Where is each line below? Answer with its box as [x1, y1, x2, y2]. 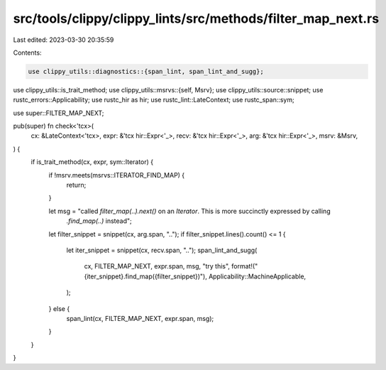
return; [66, 181, 87, 190]
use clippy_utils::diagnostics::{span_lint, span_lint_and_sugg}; [28, 67, 264, 75]
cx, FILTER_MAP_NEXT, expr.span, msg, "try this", [84, 262, 231, 271]
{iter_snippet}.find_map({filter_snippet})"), [84, 272, 207, 281]
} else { [48, 304, 70, 312]
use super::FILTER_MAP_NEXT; [13, 109, 104, 117]
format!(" [231, 262, 258, 271]
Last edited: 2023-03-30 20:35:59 [13, 36, 114, 44]
